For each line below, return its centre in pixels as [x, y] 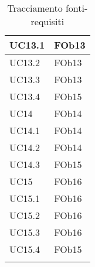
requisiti [48, 21]
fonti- [77, 8]
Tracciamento [35, 8]
